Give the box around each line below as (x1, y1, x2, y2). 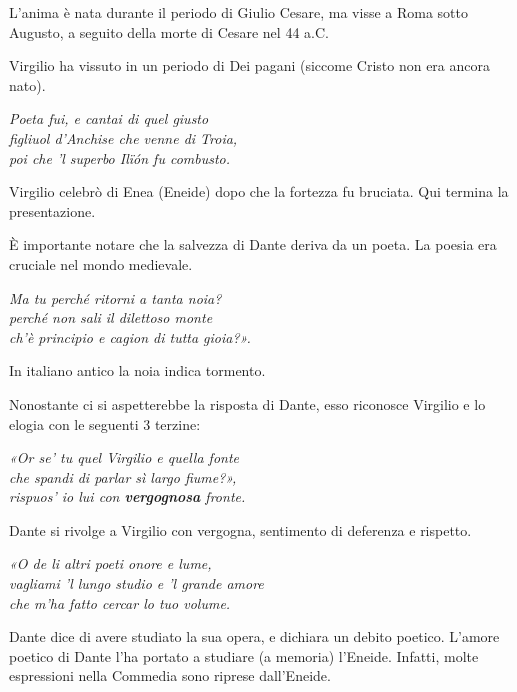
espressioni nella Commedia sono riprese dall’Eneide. (9, 665, 331, 686)
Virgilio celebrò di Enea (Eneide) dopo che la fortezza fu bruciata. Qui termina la (9, 181, 509, 202)
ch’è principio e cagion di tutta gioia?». (9, 326, 251, 347)
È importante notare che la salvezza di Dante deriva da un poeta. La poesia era (9, 234, 497, 255)
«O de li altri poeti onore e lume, (9, 553, 212, 574)
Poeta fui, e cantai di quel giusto (9, 108, 209, 129)
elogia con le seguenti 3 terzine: (9, 413, 201, 434)
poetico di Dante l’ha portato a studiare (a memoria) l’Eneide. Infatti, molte (9, 645, 479, 666)
